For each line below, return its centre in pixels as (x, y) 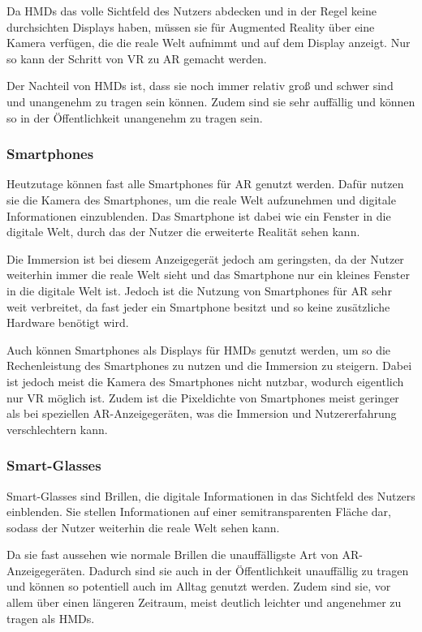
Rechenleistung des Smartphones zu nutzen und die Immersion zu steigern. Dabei (209, 365)
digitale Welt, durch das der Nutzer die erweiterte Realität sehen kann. (183, 232)
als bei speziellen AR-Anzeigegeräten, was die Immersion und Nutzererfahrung (202, 413)
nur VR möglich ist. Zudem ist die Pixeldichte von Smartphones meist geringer (203, 397)
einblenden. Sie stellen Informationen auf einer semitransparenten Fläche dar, (199, 512)
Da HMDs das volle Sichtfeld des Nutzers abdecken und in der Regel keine (192, 11)
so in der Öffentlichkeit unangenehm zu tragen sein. (135, 117)
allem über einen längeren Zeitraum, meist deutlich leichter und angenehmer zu (204, 602)
